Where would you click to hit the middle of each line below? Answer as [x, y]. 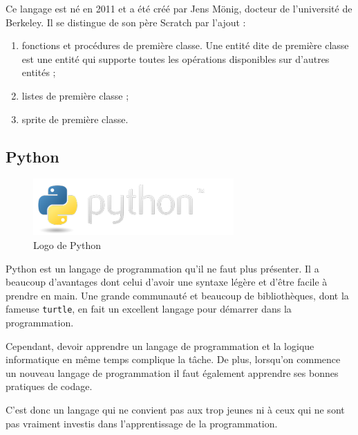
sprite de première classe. [75, 119]
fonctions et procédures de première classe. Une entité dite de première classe [185, 45]
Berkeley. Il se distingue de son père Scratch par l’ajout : [126, 22]
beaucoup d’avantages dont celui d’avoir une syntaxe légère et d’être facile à [167, 282]
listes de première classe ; [75, 95]
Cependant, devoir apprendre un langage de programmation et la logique [160, 345]
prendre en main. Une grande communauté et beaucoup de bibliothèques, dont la [177, 295]
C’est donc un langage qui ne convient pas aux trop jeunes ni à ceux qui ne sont [175, 409]
